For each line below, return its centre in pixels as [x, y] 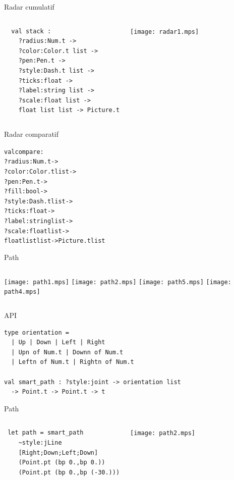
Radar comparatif [32, 134]
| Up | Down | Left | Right [58, 342]
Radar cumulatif [29, 7]
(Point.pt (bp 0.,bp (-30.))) [69, 472]
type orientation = [37, 332]
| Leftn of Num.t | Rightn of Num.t [73, 362]
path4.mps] [22, 292]
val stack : [31, 31]
